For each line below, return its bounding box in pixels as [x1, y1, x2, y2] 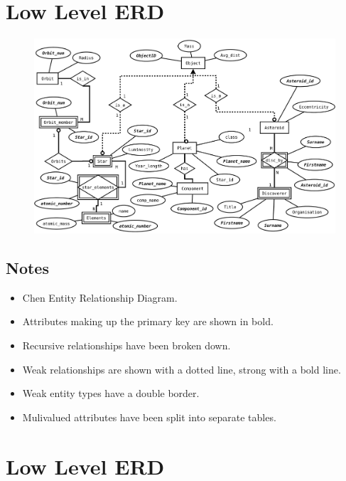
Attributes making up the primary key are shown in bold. [22, 314, 274, 329]
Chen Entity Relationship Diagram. [22, 290, 178, 305]
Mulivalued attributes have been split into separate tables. [22, 409, 276, 424]
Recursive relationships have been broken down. [22, 338, 231, 353]
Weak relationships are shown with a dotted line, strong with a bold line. [22, 361, 341, 376]
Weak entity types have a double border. [22, 386, 200, 401]
